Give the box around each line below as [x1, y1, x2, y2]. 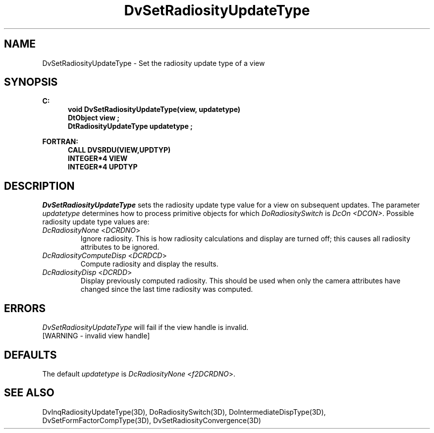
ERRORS [4, 302, 46, 315]
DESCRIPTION [4, 179, 75, 192]
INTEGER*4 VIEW [68, 154, 128, 163]
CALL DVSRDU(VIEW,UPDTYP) [68, 146, 171, 155]
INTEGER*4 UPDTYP [68, 162, 138, 171]
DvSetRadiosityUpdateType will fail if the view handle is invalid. [42, 323, 249, 332]
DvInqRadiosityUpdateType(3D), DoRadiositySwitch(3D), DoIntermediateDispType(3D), [42, 407, 326, 416]
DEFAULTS [4, 348, 57, 361]
